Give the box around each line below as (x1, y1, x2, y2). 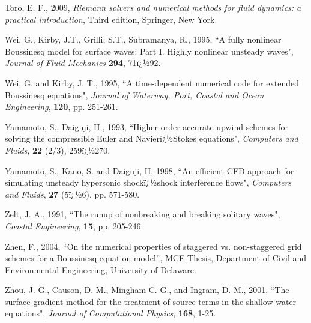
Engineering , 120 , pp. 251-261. (5, 100, 118, 113)
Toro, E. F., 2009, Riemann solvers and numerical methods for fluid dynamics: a (5, 1, 301, 13)
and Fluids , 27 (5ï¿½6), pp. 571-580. (5, 187, 140, 200)
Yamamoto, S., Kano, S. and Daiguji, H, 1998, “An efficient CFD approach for (5, 164, 294, 177)
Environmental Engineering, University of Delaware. (5, 263, 196, 276)
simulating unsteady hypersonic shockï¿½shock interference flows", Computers (5, 176, 292, 189)
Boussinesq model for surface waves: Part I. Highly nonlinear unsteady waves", (5, 44, 294, 57)
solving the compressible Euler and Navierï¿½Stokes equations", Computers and (5, 132, 298, 145)
